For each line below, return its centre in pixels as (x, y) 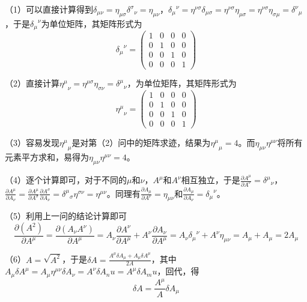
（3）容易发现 (32, 143)
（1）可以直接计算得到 (49, 9)
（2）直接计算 (32, 83)
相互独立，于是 (211, 180)
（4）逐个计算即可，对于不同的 (66, 180)
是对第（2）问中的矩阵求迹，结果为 (141, 143)
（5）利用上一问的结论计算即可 (66, 216)
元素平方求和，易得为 (47, 157)
